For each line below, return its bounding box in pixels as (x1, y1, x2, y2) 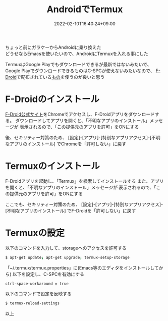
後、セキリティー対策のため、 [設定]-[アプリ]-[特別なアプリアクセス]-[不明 (5, 134, 160, 140)
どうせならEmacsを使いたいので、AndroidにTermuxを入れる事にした (5, 50, 149, 57)
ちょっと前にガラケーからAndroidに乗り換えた (5, 44, 101, 50)
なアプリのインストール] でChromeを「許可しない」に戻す (5, 141, 127, 147)
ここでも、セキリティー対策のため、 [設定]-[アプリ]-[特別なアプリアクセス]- (5, 201, 163, 207)
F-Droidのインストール (5, 93, 100, 105)
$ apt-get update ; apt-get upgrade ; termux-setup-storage (5, 255, 130, 260)
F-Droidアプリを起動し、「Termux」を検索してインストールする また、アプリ (5, 178, 164, 184)
